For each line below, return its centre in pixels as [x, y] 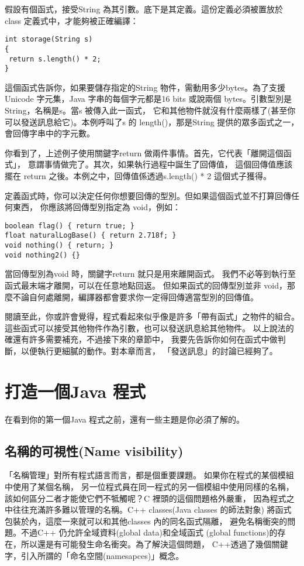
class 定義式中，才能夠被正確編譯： [72, 20]
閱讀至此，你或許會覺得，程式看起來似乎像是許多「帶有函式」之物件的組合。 [152, 316]
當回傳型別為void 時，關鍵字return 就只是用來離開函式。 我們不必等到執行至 [150, 274]
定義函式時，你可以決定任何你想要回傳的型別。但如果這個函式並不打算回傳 [148, 195]
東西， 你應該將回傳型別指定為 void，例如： [96, 207]
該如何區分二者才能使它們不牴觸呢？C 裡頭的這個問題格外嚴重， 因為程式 [146, 498]
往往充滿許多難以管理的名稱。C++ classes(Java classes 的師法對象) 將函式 [152, 510]
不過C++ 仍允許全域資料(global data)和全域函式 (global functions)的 [149, 532]
